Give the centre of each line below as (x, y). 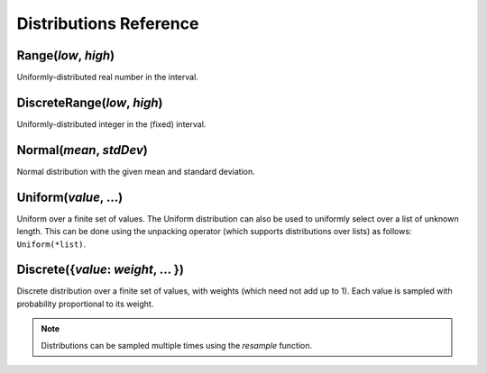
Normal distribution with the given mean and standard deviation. (136, 171)
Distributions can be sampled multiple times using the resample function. (177, 345)
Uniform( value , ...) (70, 197)
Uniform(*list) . (51, 244)
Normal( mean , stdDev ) (82, 150)
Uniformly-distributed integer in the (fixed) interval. (111, 124)
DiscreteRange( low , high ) (90, 102)
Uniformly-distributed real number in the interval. (107, 77)
